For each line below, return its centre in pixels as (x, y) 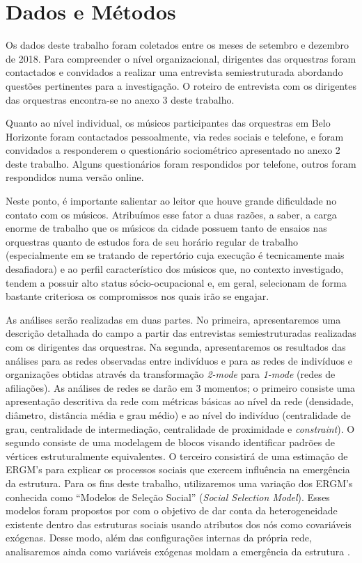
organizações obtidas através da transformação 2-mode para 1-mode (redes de (171, 374)
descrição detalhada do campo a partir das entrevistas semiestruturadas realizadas (181, 333)
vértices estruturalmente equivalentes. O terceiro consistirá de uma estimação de (177, 455)
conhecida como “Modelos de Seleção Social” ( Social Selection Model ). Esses (168, 497)
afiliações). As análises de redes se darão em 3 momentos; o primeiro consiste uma (181, 387)
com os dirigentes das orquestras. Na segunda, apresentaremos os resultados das (176, 347)
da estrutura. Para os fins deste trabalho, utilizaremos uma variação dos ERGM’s (179, 483)
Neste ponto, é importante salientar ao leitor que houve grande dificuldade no (171, 201)
